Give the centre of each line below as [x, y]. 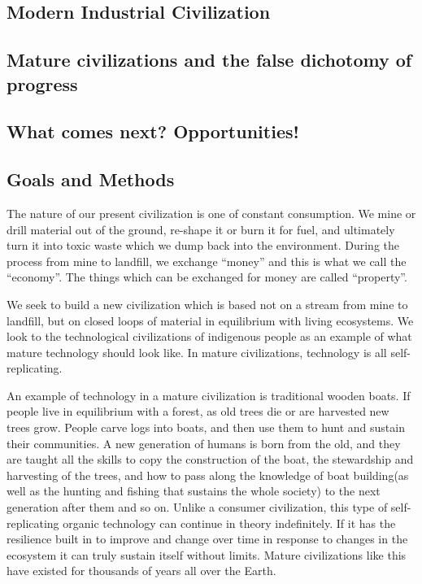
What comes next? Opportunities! [153, 131]
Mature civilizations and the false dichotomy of [209, 60]
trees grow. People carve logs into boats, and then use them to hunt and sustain [206, 427]
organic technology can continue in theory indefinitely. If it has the [229, 523]
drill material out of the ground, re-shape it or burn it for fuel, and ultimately [201, 229]
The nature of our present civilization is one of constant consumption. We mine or [211, 213]
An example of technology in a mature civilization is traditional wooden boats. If [209, 395]
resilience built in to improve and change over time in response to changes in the [207, 539]
